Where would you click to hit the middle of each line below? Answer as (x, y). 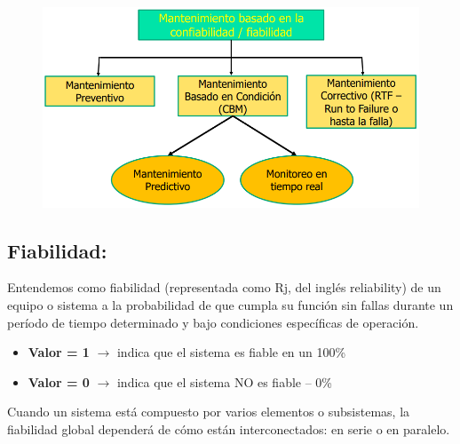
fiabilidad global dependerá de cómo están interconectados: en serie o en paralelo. (229, 429)
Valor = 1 (59, 352)
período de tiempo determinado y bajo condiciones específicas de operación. (213, 322)
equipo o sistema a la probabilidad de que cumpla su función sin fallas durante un (230, 305)
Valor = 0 (59, 381)
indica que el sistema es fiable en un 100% (231, 352)
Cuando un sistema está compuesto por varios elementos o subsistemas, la (209, 412)
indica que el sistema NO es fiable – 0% (225, 381)
